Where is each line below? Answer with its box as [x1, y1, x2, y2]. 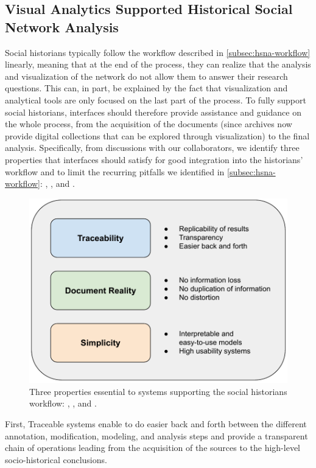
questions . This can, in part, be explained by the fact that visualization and [5, 82, 288, 94]
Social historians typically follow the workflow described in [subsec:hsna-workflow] [5, 46, 311, 58]
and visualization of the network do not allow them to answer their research [5, 69, 288, 82]
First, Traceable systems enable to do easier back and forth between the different [5, 417, 307, 430]
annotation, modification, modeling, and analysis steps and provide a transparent [5, 429, 308, 442]
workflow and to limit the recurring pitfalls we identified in [5, 165, 225, 178]
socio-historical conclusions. [5, 453, 107, 466]
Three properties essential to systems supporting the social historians [29, 385, 287, 397]
